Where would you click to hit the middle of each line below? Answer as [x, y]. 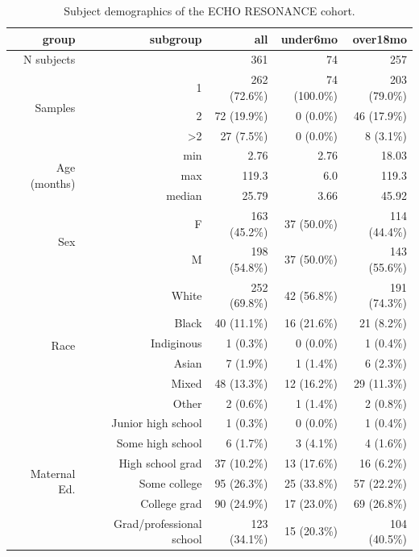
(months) [53, 183]
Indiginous [176, 343]
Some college [170, 483]
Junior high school [157, 423]
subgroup [176, 38]
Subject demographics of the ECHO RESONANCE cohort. [209, 10]
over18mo [380, 38]
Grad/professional [158, 523]
